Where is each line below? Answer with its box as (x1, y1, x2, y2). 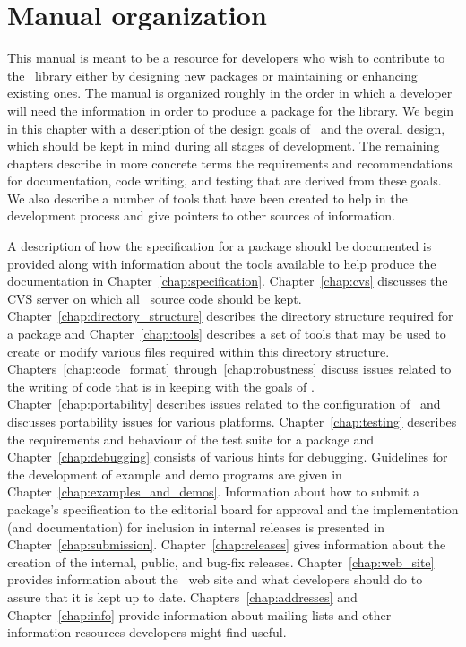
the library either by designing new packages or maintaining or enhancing (7, 65, 418, 84)
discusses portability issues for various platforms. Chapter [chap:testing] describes (7, 412, 457, 430)
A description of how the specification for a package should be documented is (7, 237, 432, 255)
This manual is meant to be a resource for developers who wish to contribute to (7, 48, 445, 67)
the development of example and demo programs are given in (7, 464, 342, 483)
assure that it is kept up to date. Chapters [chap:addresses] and (7, 587, 358, 606)
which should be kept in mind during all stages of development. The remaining (7, 136, 440, 155)
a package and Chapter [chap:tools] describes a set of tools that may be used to (7, 324, 446, 343)
